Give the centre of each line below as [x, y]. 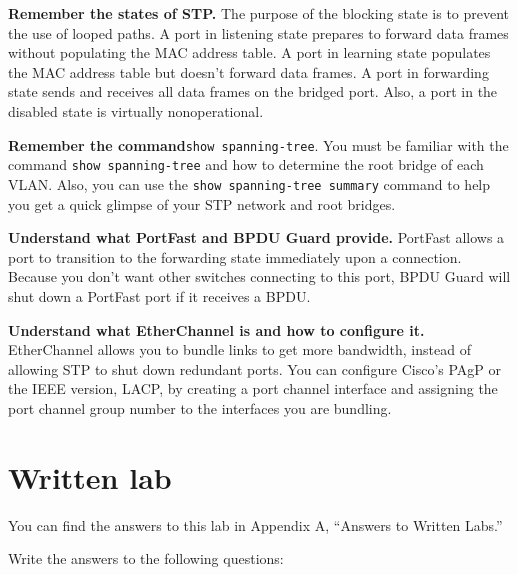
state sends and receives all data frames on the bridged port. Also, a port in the [253, 91]
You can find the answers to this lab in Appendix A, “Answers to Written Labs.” [255, 524]
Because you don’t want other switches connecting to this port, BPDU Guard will [259, 276]
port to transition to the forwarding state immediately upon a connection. [235, 256]
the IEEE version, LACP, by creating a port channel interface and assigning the [253, 388]
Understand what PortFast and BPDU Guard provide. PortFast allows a [256, 237]
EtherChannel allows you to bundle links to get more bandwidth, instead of [239, 349]
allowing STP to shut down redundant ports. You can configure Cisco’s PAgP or [255, 368]
